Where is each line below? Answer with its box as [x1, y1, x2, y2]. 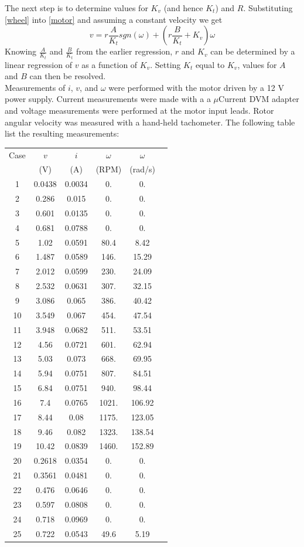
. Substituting [243, 2, 293, 13]
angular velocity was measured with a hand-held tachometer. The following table [5, 115, 295, 128]
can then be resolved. [29, 70, 106, 82]
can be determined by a [210, 45, 295, 57]
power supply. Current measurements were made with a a [5, 93, 211, 105]
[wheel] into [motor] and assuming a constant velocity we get [5, 13, 223, 25]
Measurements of [5, 81, 66, 93]
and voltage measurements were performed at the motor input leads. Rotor [5, 104, 274, 117]
